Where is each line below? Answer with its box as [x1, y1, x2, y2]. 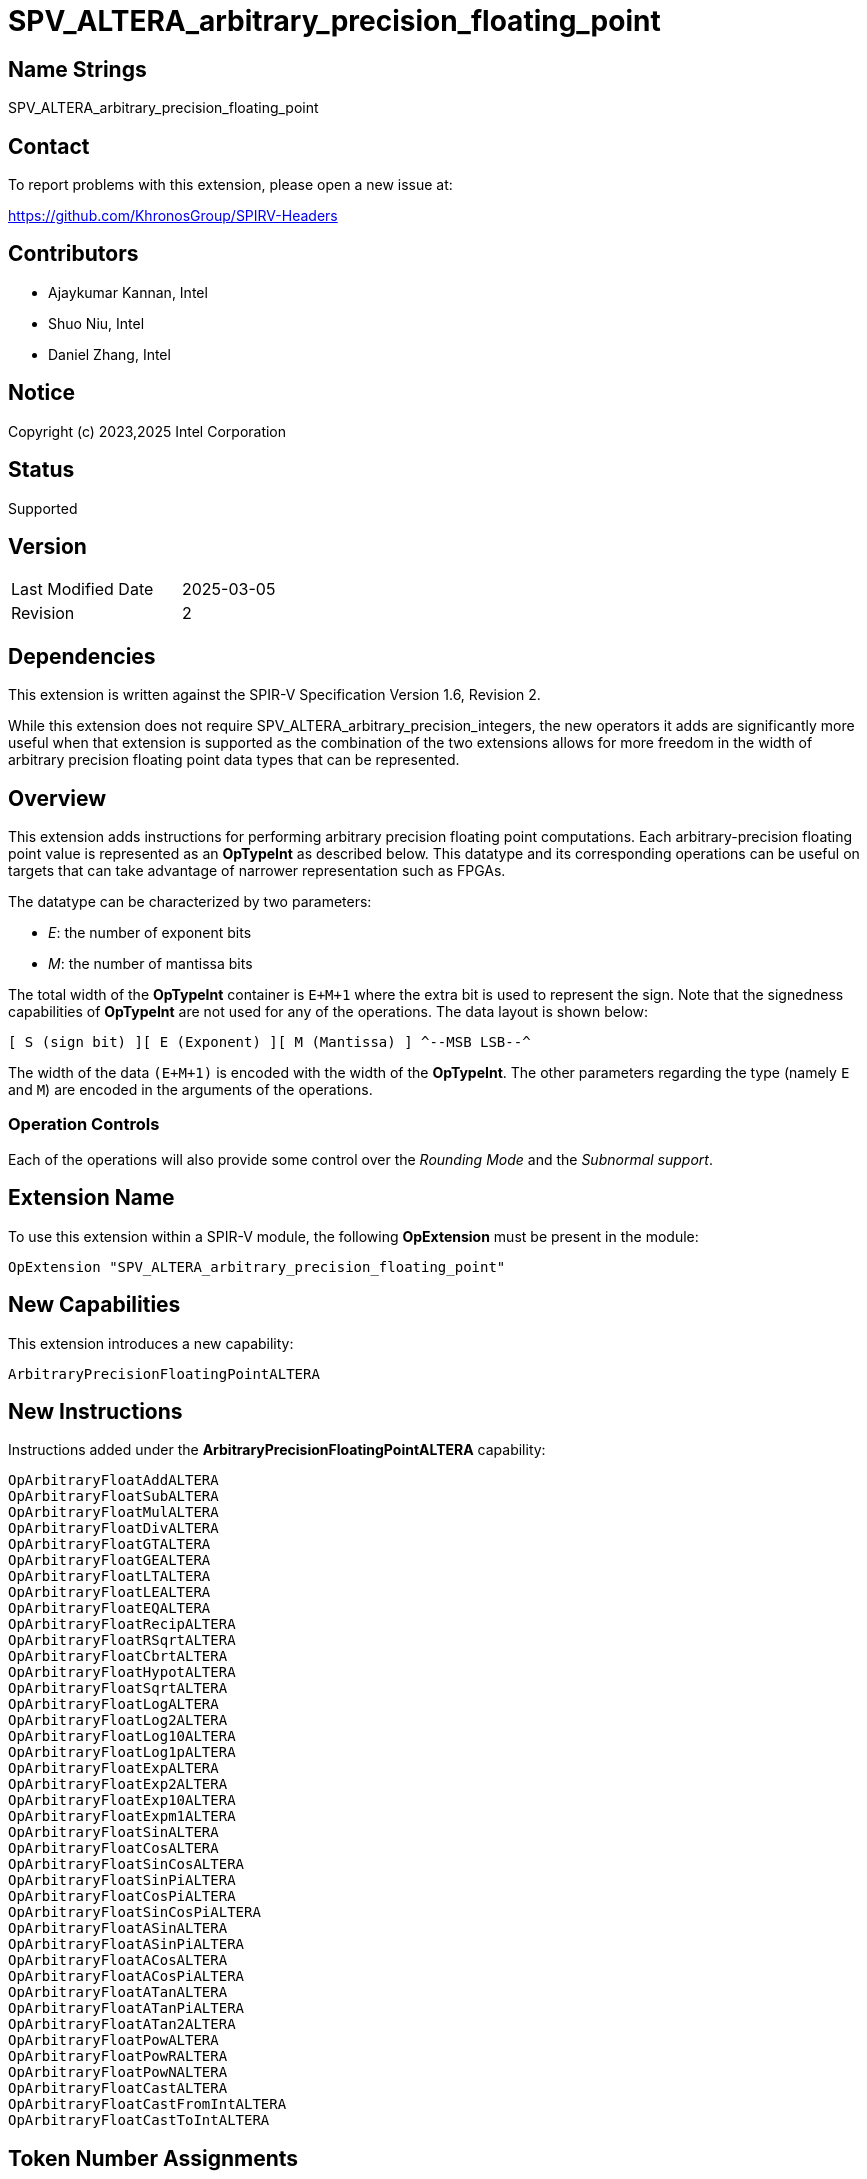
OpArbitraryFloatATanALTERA [8, 1984, 228, 2001]
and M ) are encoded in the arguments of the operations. [8, 1081, 373, 1099]
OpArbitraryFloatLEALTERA [8, 1584, 211, 1601]
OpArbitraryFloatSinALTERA [8, 1824, 219, 1841]
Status [8, 457, 75, 483]
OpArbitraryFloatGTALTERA [8, 1536, 211, 1553]
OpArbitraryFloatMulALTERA [8, 1504, 219, 1521]
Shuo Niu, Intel [48, 314, 145, 332]
